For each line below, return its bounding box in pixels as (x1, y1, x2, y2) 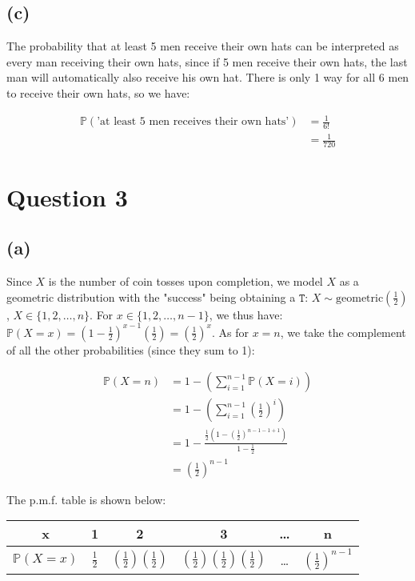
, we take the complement (280, 323, 406, 340)
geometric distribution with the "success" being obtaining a (6, 288, 296, 305)
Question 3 (6, 180, 128, 213)
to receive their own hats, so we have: (6, 84, 190, 101)
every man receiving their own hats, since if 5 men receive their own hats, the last (6, 53, 408, 70)
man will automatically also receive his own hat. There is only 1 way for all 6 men (6, 69, 409, 86)
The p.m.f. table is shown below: (6, 491, 166, 507)
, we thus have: (209, 306, 283, 323)
